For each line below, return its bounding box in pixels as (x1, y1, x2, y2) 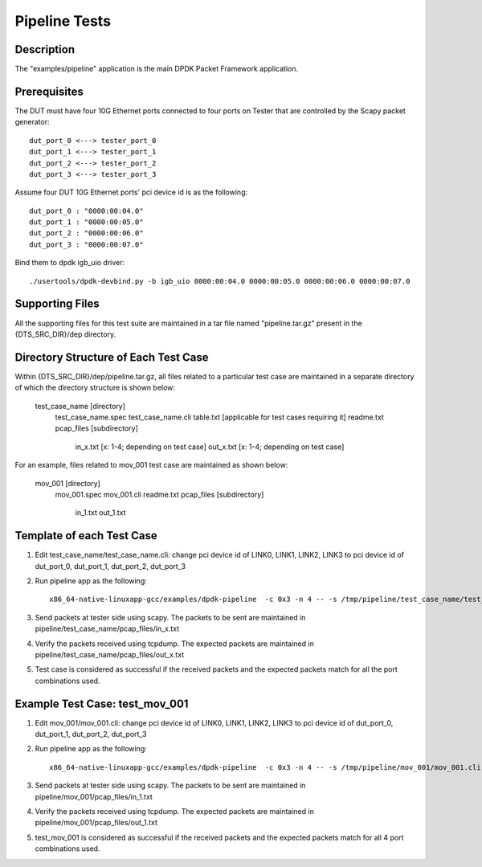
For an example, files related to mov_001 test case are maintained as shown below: (14, 460, 288, 470)
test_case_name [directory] (35, 401, 126, 411)
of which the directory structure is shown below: (14, 382, 176, 393)
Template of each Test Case (14, 529, 157, 542)
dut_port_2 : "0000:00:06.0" (29, 229, 144, 238)
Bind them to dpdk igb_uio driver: (14, 258, 125, 268)
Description (14, 43, 76, 56)
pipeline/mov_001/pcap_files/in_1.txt (35, 791, 153, 801)
